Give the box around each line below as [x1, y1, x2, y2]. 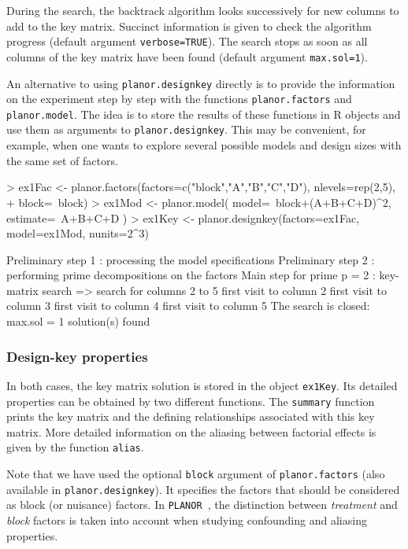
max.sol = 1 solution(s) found [6, 313, 150, 330]
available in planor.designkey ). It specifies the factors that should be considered [6, 481, 400, 497]
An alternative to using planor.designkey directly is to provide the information [6, 75, 395, 91]
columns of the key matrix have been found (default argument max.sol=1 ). [6, 48, 368, 64]
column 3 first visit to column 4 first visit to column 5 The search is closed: [6, 297, 370, 314]
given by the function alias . [6, 439, 144, 455]
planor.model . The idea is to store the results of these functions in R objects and [6, 105, 401, 122]
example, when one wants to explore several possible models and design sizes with [6, 137, 402, 153]
